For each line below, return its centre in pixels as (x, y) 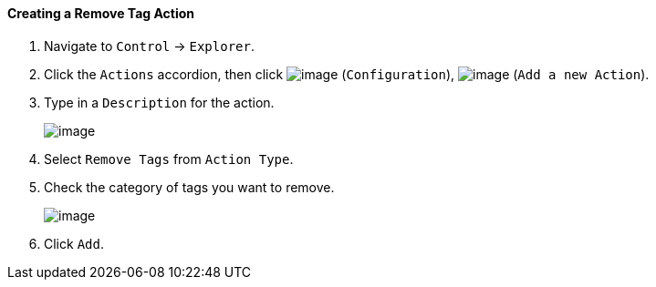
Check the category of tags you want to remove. (189, 187)
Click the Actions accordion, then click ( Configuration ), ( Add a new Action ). (347, 74)
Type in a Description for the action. (159, 102)
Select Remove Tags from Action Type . (169, 159)
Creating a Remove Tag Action (101, 13)
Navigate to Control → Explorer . (149, 46)
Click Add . (74, 243)
